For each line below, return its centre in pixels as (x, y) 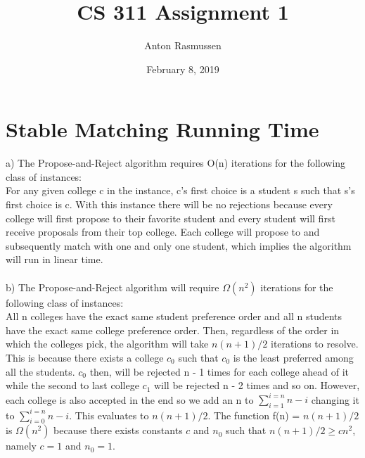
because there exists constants (118, 430)
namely (21, 446)
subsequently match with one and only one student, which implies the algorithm (179, 245)
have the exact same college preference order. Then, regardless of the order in (173, 330)
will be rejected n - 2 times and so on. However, (257, 385)
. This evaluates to (109, 415)
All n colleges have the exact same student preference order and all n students (174, 316)
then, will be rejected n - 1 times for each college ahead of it (219, 371)
